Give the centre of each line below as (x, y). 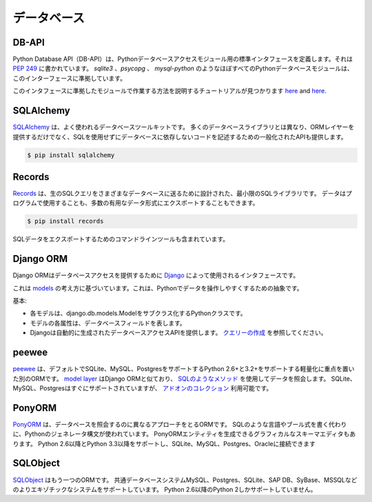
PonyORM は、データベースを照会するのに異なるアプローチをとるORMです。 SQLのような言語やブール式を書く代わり (180, 424)
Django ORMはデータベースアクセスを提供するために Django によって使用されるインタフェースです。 (156, 275)
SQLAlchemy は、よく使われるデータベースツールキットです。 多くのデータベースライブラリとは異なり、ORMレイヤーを (184, 127)
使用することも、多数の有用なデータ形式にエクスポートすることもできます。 (151, 203)
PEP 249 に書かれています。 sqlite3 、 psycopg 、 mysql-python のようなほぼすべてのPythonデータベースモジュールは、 (183, 68)
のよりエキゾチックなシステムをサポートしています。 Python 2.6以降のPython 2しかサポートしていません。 (165, 489)
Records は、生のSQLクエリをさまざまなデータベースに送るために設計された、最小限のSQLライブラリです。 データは (179, 194)
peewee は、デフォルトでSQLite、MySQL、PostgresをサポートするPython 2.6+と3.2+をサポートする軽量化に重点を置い (184, 369)
